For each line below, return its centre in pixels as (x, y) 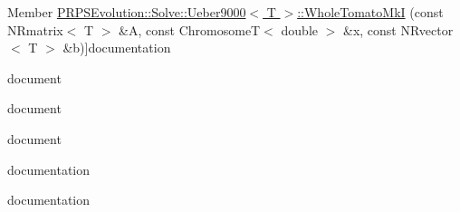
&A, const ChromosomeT (190, 29)
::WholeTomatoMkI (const (370, 12)
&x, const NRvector (398, 29)
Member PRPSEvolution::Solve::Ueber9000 (127, 12)
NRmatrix (35, 29)
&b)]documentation (117, 48)
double (299, 29)
